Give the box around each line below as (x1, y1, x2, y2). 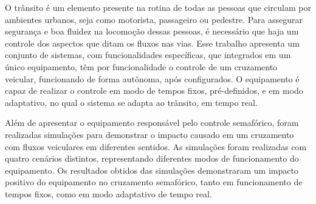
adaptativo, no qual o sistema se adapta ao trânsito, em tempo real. (5, 96, 258, 108)
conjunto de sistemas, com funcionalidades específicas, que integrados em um (5, 48, 291, 61)
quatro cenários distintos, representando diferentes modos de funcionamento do (5, 152, 299, 165)
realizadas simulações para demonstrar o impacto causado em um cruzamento (5, 128, 294, 140)
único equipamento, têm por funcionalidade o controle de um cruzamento (5, 60, 278, 73)
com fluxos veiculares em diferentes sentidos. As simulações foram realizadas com (5, 140, 307, 153)
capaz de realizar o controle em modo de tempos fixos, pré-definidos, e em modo (5, 84, 303, 97)
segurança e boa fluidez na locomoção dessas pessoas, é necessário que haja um (5, 25, 299, 38)
